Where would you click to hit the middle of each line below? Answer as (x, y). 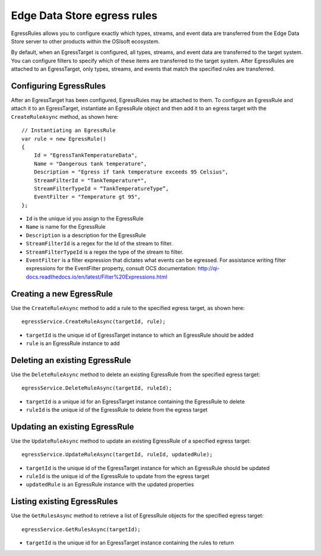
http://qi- (209, 268)
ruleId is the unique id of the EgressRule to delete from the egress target (117, 409)
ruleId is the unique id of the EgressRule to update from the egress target (118, 476)
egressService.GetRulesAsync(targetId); (81, 529)
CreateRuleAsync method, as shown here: (65, 116)
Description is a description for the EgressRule (86, 235)
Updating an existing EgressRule (73, 427)
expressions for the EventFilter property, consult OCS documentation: (111, 268)
